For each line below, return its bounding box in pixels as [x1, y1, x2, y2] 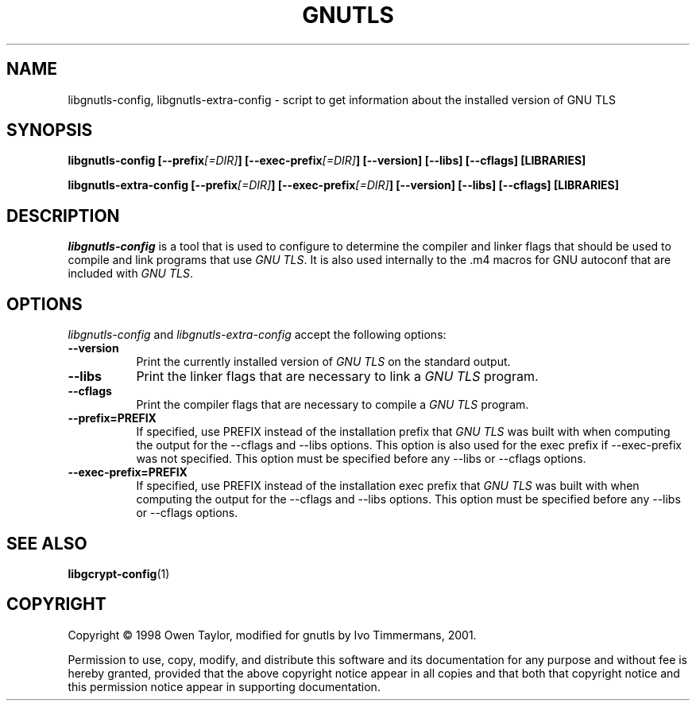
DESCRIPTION [6, 205, 120, 226]
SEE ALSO [6, 533, 87, 554]
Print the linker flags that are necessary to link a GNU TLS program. [136, 368, 539, 385]
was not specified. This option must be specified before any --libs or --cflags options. [136, 452, 586, 466]
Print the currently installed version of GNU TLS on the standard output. [136, 355, 511, 369]
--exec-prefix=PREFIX [68, 465, 188, 480]
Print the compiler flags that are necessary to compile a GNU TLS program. [136, 398, 529, 412]
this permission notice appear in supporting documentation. [68, 679, 381, 693]
